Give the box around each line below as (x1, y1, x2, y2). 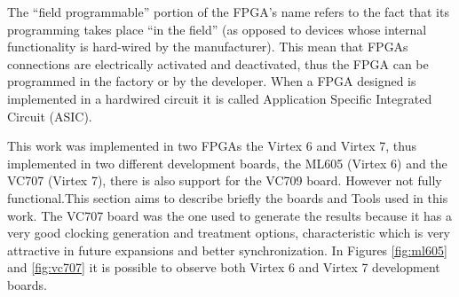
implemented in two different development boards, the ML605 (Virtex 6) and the (7, 153, 447, 172)
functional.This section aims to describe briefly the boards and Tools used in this (7, 188, 448, 207)
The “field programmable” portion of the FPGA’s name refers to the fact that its (7, 3, 449, 20)
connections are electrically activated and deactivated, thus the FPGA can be (7, 54, 429, 73)
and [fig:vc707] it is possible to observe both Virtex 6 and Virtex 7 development (7, 258, 440, 277)
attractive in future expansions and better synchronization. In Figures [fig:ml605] (7, 240, 447, 259)
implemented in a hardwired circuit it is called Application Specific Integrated (7, 89, 432, 107)
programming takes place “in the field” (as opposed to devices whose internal (7, 20, 427, 38)
